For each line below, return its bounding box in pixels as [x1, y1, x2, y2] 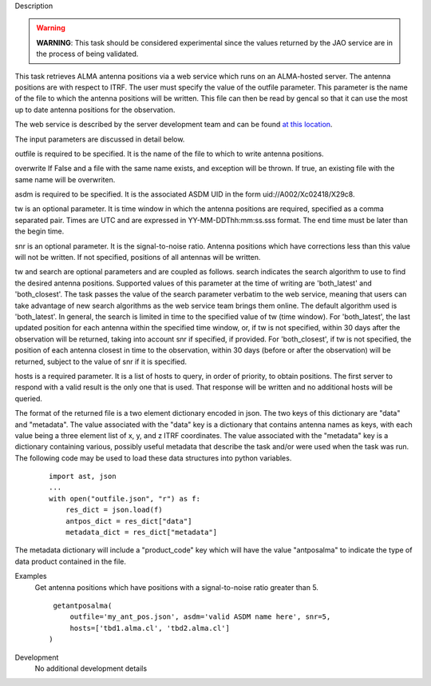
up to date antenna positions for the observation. [14, 105, 176, 114]
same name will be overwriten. [14, 174, 116, 184]
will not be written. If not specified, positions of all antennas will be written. [14, 253, 261, 262]
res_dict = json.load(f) [65, 505, 163, 515]
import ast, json [49, 472, 117, 481]
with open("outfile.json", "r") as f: [49, 494, 201, 503]
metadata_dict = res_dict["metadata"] [65, 528, 218, 537]
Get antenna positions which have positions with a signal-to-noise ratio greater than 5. [34, 582, 319, 592]
